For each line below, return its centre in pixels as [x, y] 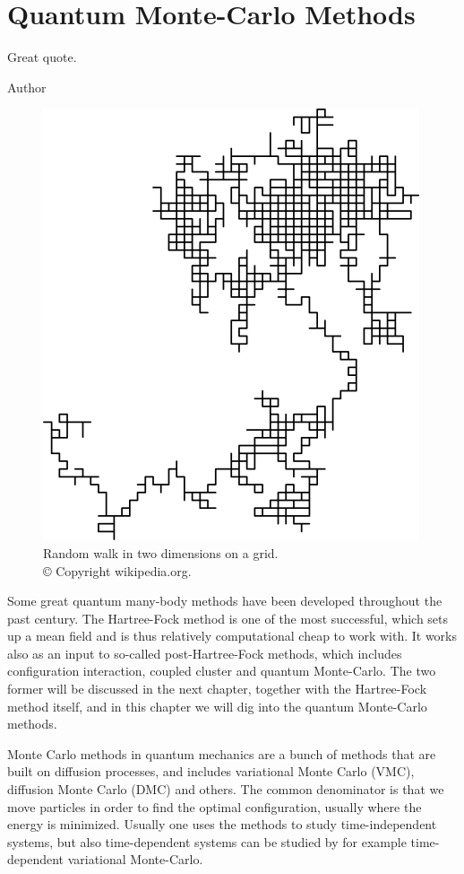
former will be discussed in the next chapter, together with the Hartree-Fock [217, 689]
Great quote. [42, 57]
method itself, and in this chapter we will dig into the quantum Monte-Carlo [217, 706]
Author [27, 87]
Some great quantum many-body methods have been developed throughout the [225, 601]
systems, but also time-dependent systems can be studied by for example [207, 841]
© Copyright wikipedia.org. [117, 570]
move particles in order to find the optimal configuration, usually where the [215, 806]
